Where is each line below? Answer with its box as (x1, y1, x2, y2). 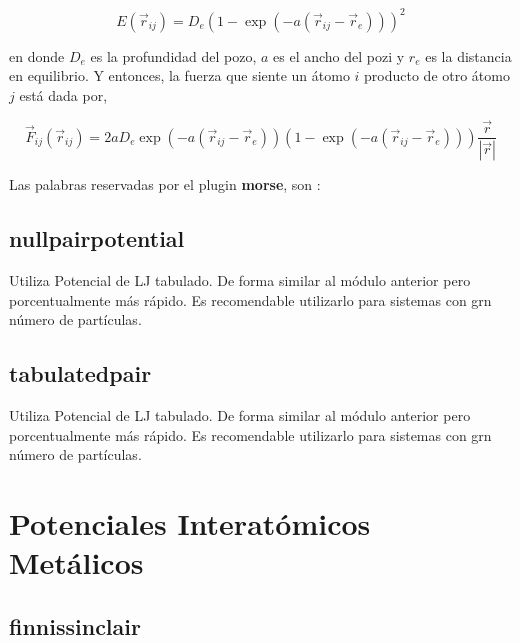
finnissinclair (9, 610, 141, 641)
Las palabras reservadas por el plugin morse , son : (9, 174, 321, 195)
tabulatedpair (9, 358, 152, 389)
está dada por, (19, 84, 108, 105)
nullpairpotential (9, 223, 185, 254)
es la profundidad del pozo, (90, 45, 257, 66)
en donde (9, 45, 65, 66)
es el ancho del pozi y (273, 45, 405, 66)
